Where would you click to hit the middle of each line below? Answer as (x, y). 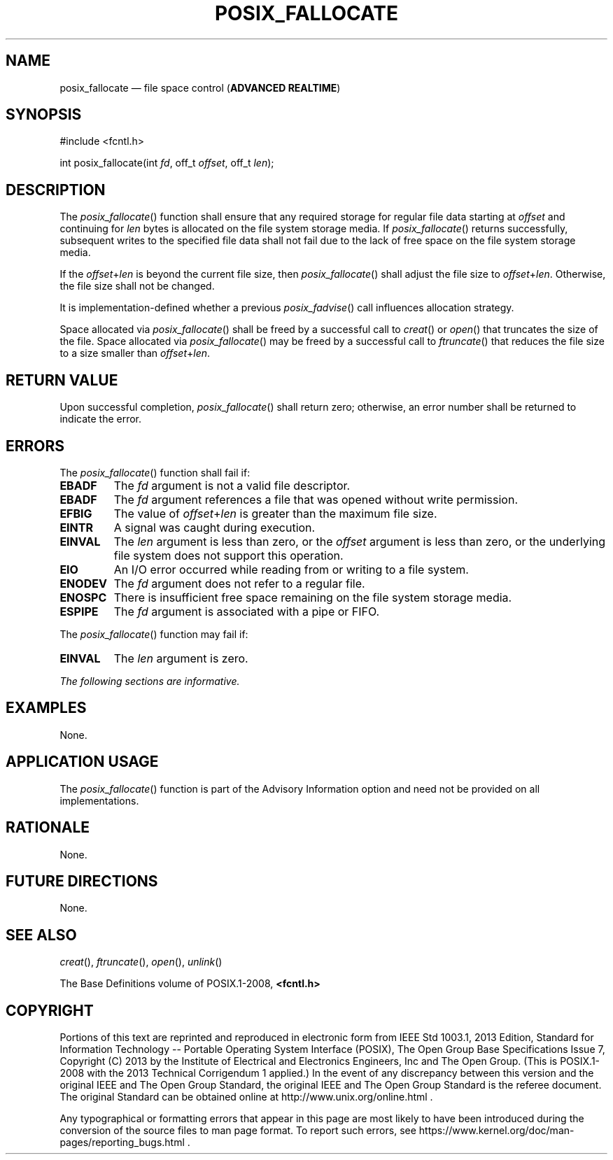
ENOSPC (83, 597)
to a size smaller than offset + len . (135, 353)
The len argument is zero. (181, 658)
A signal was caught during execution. (214, 527)
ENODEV (83, 583)
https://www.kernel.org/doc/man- (496, 1131)
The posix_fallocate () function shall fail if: (155, 472)
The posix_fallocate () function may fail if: (154, 634)
